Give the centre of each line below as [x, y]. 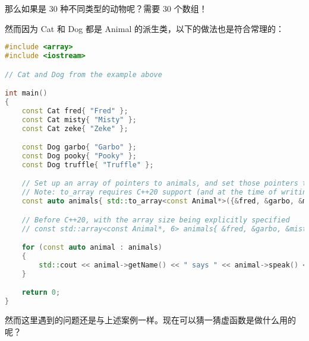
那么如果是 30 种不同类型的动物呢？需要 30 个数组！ [106, 8]
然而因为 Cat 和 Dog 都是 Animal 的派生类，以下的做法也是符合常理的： [144, 28]
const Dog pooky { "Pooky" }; [79, 156]
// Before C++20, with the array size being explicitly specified [156, 220]
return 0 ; [41, 293]
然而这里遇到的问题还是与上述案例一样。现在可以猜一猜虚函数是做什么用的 [150, 320]
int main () [26, 93]
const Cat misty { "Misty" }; [79, 119]
